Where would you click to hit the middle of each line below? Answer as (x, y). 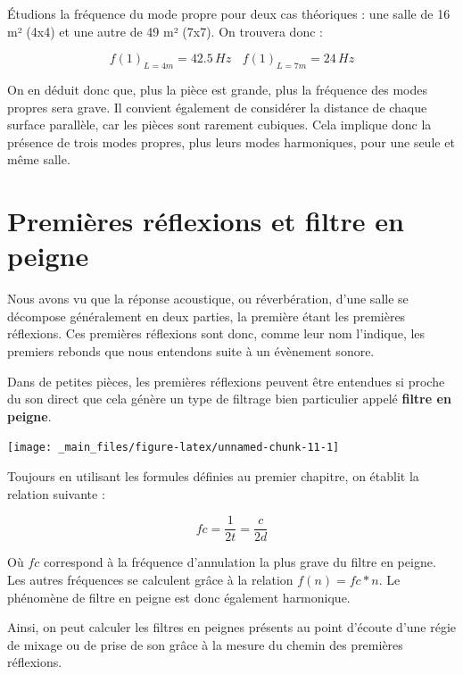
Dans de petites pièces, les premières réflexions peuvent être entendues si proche (226, 381)
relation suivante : (56, 493)
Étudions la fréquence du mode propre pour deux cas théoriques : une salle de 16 (229, 13)
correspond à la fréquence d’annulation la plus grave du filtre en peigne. (240, 562)
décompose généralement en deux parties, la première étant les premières (207, 316)
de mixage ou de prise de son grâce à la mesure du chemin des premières (205, 644)
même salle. (39, 159)
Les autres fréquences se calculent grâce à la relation (150, 579)
